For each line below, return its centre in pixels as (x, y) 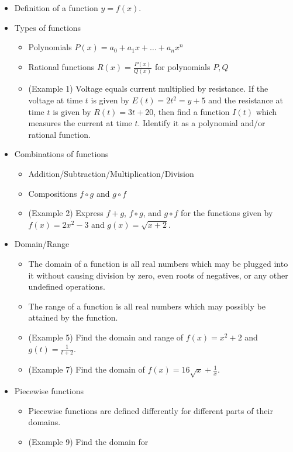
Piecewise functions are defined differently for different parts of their (151, 410)
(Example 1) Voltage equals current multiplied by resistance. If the (148, 88)
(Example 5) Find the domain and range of (106, 337)
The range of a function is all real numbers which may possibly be (147, 306)
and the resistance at (246, 100)
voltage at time (56, 100)
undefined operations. (67, 286)
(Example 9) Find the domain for (88, 441)
